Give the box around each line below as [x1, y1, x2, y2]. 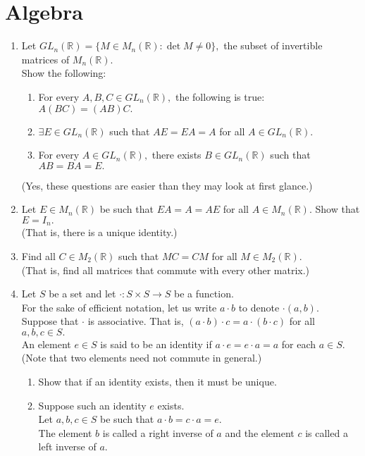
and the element [225, 425, 295, 440]
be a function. [174, 286, 234, 301]
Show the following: [21, 66, 106, 80]
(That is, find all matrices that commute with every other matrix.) [21, 262, 310, 277]
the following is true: [175, 89, 265, 104]
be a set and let [49, 286, 116, 301]
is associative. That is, [87, 314, 184, 328]
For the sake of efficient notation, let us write [21, 300, 217, 314]
